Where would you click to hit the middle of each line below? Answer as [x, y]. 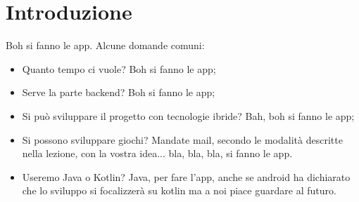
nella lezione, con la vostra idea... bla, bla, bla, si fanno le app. [157, 153]
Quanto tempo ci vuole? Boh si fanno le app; [119, 68]
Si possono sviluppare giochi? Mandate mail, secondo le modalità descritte [182, 139]
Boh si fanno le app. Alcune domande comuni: [105, 45]
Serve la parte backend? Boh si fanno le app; [119, 92]
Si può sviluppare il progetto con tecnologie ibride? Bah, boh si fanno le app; [188, 115]
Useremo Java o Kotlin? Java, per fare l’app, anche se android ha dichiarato [186, 176]
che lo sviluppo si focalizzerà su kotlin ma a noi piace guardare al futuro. [179, 190]
